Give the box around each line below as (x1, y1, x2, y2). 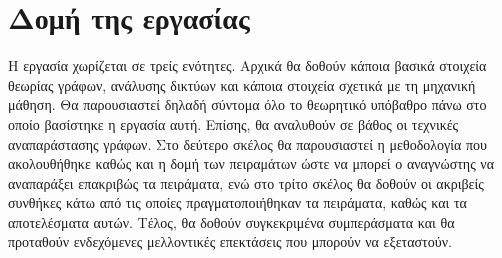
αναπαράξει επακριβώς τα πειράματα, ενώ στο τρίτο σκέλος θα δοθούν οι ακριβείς (8, 172, 484, 193)
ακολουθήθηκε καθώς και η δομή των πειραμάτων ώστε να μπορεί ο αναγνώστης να (8, 153, 495, 174)
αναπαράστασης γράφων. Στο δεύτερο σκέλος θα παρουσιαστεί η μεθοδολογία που (8, 133, 487, 154)
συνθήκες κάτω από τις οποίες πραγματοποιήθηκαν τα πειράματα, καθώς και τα (8, 192, 467, 213)
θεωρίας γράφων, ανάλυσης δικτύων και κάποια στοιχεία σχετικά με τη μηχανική (8, 74, 476, 95)
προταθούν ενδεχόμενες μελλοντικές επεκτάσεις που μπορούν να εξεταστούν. (8, 231, 452, 252)
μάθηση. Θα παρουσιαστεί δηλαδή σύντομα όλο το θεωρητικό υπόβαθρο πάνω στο (8, 94, 487, 115)
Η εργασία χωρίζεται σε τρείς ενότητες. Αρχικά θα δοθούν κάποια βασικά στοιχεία (8, 55, 487, 76)
